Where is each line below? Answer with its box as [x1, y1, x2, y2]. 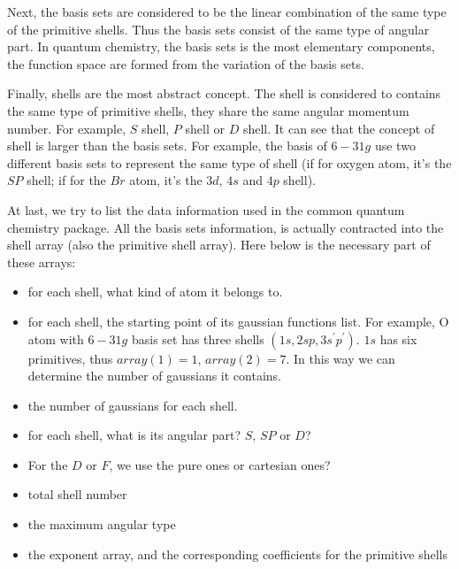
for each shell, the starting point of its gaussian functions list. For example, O [27, 311, 449, 330]
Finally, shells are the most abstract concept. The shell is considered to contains [7, 84, 441, 103]
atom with [27, 329, 84, 348]
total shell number [27, 485, 127, 504]
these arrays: [7, 252, 76, 271]
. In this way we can [286, 349, 395, 367]
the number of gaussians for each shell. [27, 396, 238, 414]
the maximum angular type [27, 515, 176, 534]
